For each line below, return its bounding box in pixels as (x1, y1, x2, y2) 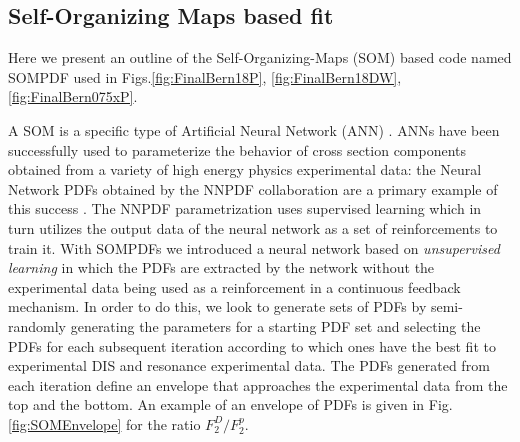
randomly (8, 315, 67, 336)
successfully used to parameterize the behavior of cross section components (8, 139, 467, 160)
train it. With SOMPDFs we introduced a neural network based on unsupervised (8, 237, 500, 258)
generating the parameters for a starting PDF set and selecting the (70, 315, 481, 336)
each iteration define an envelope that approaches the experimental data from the (8, 374, 508, 395)
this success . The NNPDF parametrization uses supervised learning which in (8, 198, 482, 219)
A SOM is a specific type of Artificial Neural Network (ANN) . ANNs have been (8, 119, 500, 140)
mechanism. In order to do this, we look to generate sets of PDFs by (8, 296, 427, 317)
